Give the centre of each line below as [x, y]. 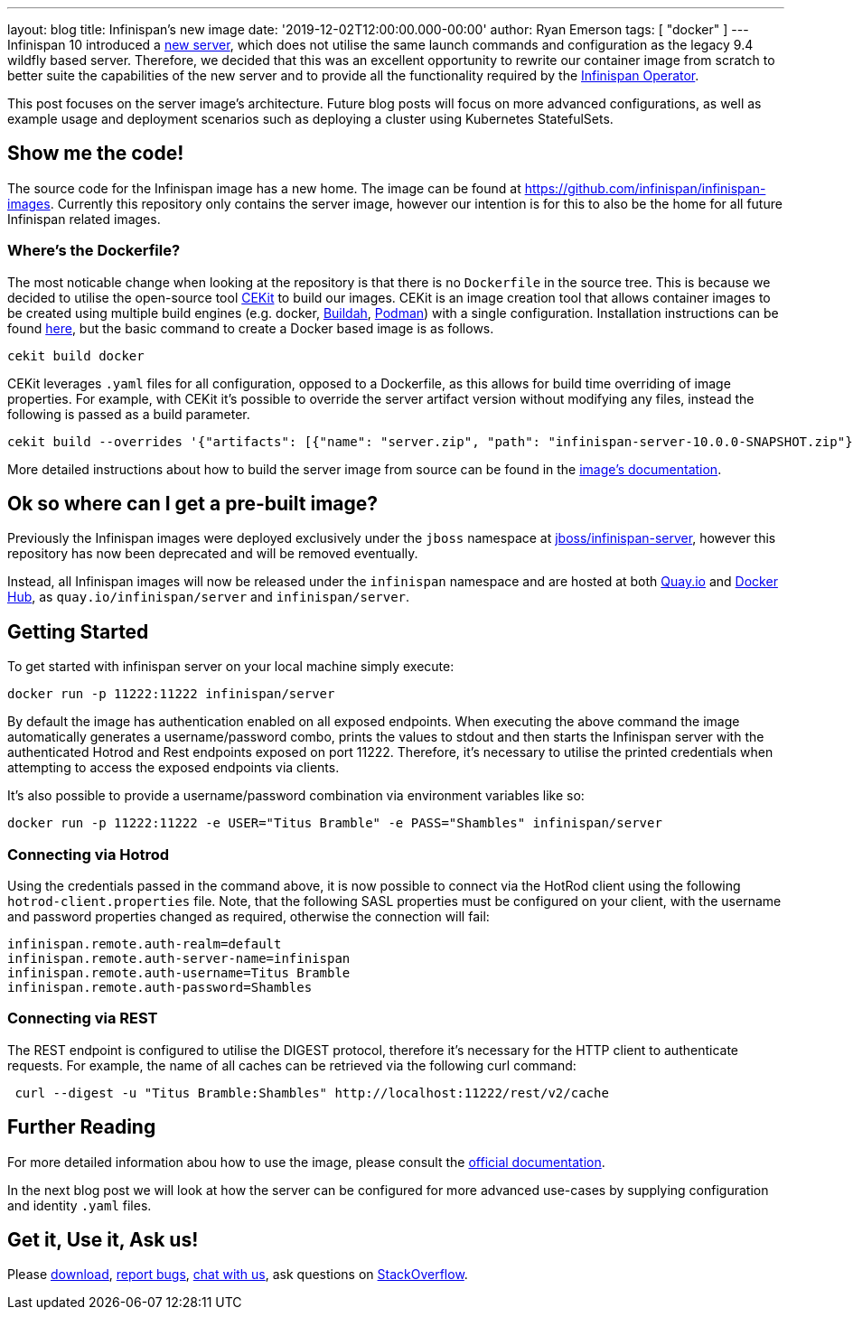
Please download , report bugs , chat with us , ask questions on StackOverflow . [238, 1275]
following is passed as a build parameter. [129, 414]
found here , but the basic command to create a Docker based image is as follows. [251, 328]
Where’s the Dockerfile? [94, 251]
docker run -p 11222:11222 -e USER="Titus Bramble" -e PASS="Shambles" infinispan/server [335, 823]
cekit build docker [76, 355]
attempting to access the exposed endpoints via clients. [173, 768]
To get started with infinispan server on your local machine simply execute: [231, 667]
